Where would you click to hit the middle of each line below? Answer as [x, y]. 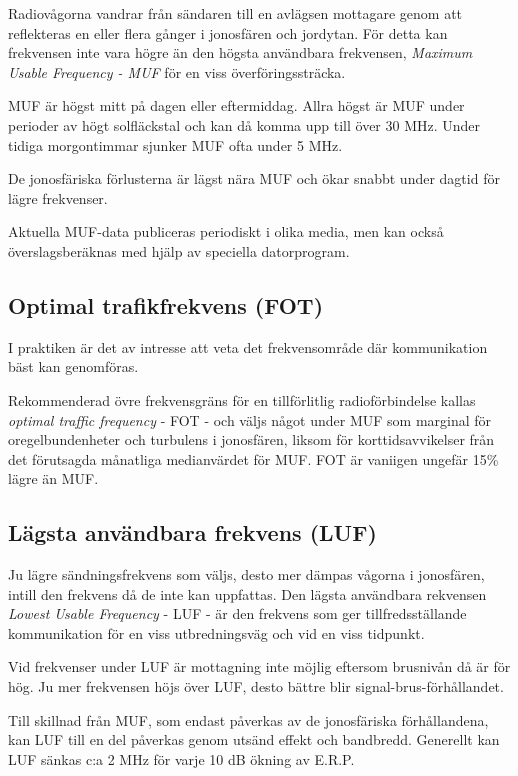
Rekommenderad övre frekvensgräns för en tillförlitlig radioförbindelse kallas [242, 399]
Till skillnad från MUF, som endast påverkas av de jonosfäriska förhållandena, [248, 719]
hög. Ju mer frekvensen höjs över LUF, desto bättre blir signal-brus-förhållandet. [256, 686]
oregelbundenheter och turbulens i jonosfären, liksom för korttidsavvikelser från [251, 439]
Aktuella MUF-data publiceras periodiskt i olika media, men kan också [226, 231]
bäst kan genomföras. [73, 366]
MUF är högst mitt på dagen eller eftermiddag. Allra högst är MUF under [236, 105]
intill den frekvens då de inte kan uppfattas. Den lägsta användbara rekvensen [247, 593]
